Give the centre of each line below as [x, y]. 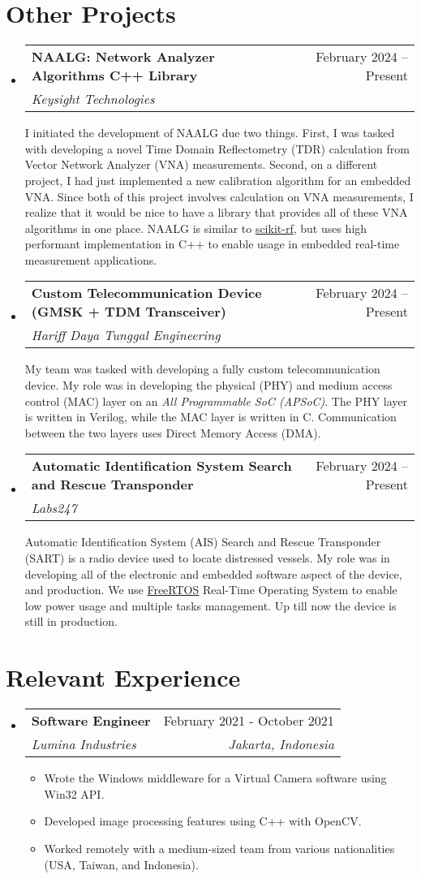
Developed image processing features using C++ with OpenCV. [203, 821]
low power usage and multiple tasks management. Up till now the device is [210, 605]
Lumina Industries [84, 744]
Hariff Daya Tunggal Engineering [126, 335]
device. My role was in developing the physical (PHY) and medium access [208, 385]
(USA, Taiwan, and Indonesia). [121, 864]
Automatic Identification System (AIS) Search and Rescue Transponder [203, 542]
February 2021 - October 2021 [249, 721]
